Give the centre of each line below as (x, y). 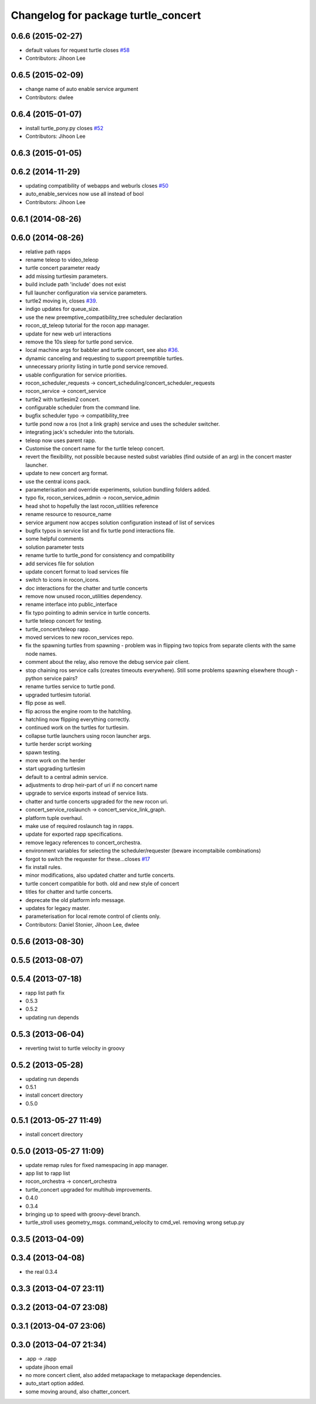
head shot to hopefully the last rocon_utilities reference (92, 506)
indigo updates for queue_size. (63, 309)
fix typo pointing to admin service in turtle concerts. (88, 612)
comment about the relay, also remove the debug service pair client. (108, 662)
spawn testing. (43, 752)
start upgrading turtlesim (55, 769)
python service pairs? (52, 678)
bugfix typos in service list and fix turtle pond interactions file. (100, 530)
